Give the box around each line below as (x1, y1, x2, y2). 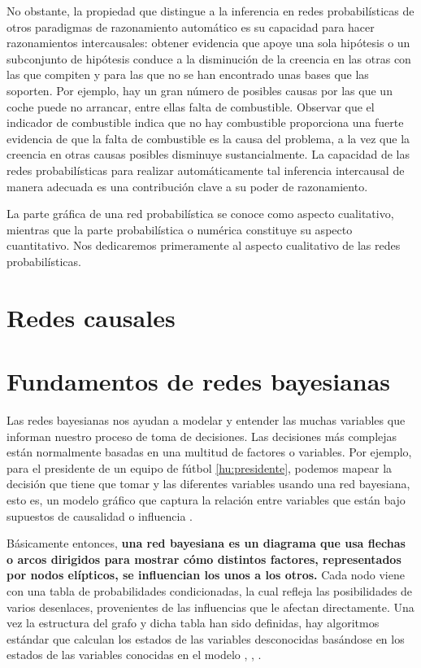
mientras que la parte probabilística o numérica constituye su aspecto (7, 220, 353, 238)
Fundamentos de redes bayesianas (7, 365, 391, 398)
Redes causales (7, 300, 176, 334)
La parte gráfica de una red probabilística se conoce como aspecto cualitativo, (7, 205, 394, 222)
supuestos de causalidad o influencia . (7, 507, 193, 524)
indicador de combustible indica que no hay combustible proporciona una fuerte (7, 114, 404, 131)
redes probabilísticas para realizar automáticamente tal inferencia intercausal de (7, 161, 405, 178)
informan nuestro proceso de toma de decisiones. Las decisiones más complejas (7, 427, 397, 444)
